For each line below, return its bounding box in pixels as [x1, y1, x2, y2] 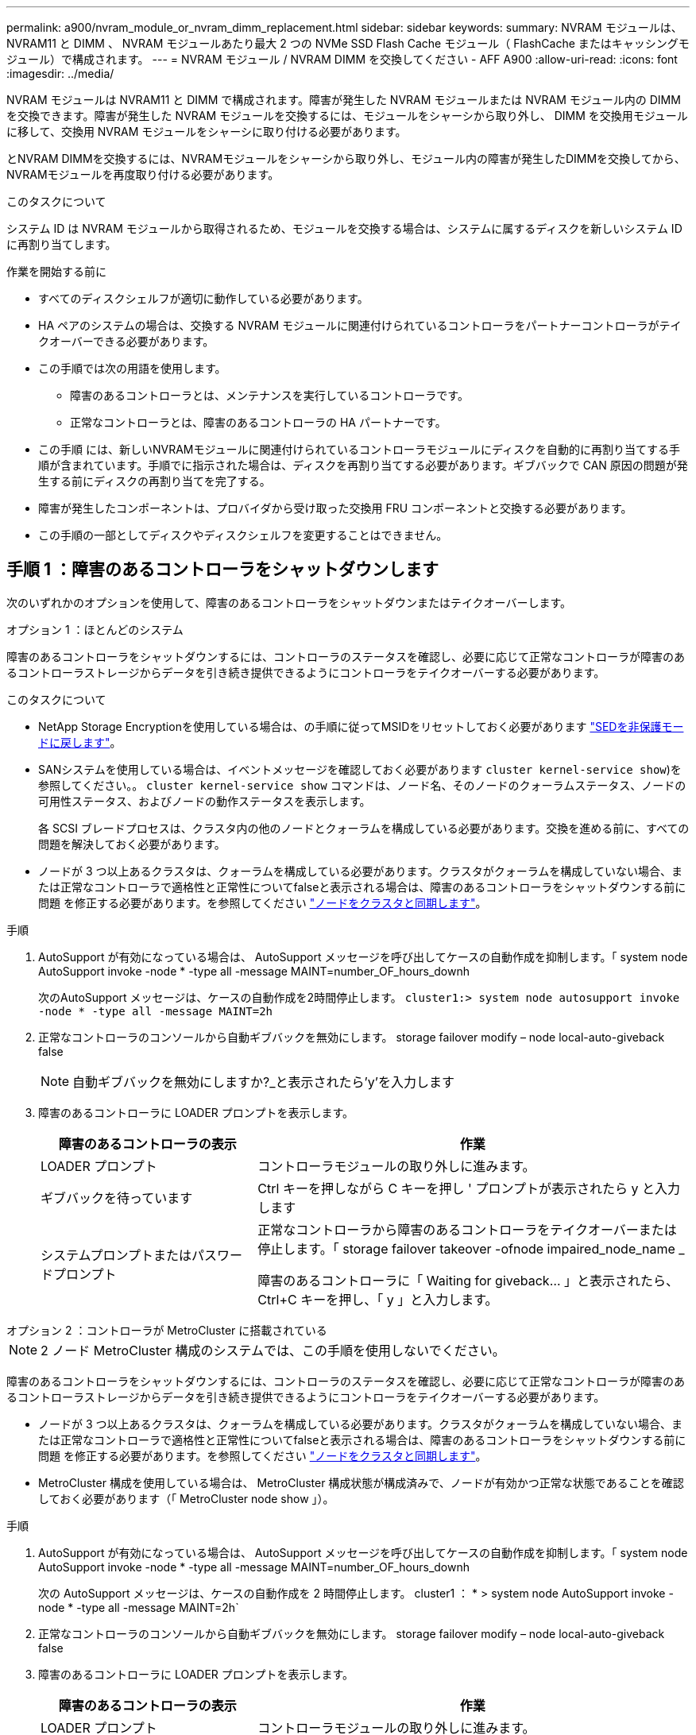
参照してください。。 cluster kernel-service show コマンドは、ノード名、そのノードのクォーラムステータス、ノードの [38, 778, 686, 792]
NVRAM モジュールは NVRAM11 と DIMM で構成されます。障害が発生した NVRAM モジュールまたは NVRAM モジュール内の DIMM [6, 93, 681, 106]
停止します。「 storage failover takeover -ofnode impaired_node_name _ [257, 1240, 685, 1257]
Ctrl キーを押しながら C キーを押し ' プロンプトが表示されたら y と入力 [257, 1180, 680, 1196]
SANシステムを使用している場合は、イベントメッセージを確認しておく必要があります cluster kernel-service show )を [38, 762, 682, 776]
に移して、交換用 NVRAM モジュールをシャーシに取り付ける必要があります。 [6, 125, 407, 138]
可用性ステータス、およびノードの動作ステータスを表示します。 [38, 794, 371, 808]
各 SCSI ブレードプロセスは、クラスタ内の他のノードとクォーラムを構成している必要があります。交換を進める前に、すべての [38, 821, 690, 835]
